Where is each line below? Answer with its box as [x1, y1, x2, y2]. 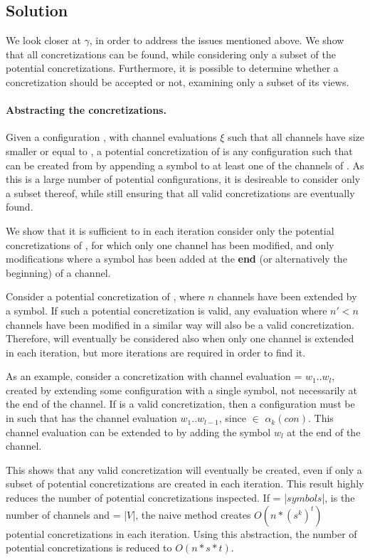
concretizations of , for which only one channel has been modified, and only [6, 237, 334, 252]
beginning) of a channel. [6, 265, 111, 280]
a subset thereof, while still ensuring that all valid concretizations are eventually [6, 185, 355, 200]
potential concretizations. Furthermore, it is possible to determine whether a [6, 60, 339, 75]
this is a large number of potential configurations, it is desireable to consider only [6, 171, 361, 186]
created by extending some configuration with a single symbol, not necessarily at [6, 382, 357, 397]
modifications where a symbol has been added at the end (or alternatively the [6, 251, 347, 266]
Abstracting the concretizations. [6, 102, 166, 117]
